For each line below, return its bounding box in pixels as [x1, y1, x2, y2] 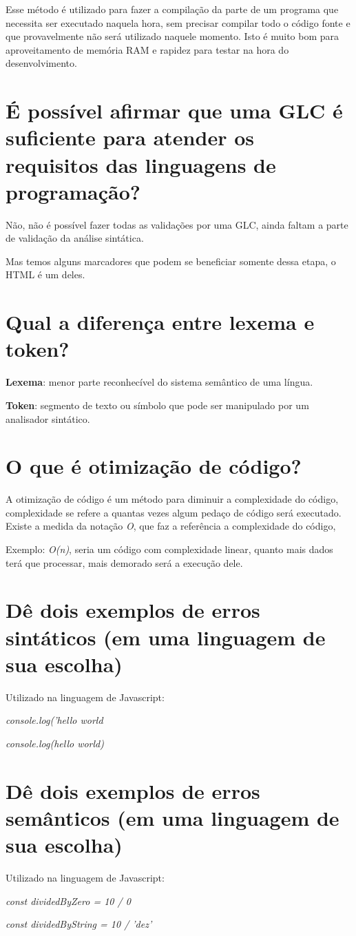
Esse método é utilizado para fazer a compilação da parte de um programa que [6, 2, 339, 16]
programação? [6, 177, 141, 205]
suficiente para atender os [6, 123, 254, 152]
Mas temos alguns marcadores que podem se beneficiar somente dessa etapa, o [6, 253, 336, 268]
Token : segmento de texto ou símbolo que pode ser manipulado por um [6, 397, 309, 412]
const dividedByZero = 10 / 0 [6, 893, 131, 908]
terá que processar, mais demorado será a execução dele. [6, 555, 243, 570]
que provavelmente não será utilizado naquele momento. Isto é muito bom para [6, 29, 339, 43]
